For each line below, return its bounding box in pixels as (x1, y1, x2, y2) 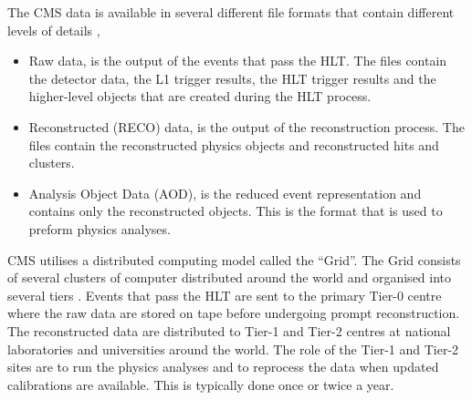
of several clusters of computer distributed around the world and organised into (7, 268, 452, 287)
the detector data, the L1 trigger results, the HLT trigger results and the (28, 68, 436, 87)
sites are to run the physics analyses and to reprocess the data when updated (7, 357, 439, 376)
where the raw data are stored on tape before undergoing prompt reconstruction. (7, 303, 460, 323)
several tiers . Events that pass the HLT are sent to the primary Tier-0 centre (7, 285, 442, 304)
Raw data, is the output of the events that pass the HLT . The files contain (28, 51, 447, 70)
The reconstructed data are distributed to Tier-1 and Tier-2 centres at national (7, 321, 451, 340)
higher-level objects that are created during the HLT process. (28, 87, 372, 106)
